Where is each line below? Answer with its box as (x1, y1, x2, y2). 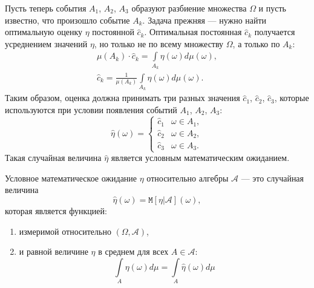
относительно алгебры (146, 171, 229, 184)
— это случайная (241, 171, 304, 184)
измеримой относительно (19, 224, 111, 237)
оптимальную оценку (5, 25, 82, 38)
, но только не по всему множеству (94, 37, 224, 50)
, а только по (232, 37, 280, 50)
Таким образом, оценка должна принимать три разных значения (5, 91, 240, 104)
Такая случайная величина (5, 151, 102, 164)
